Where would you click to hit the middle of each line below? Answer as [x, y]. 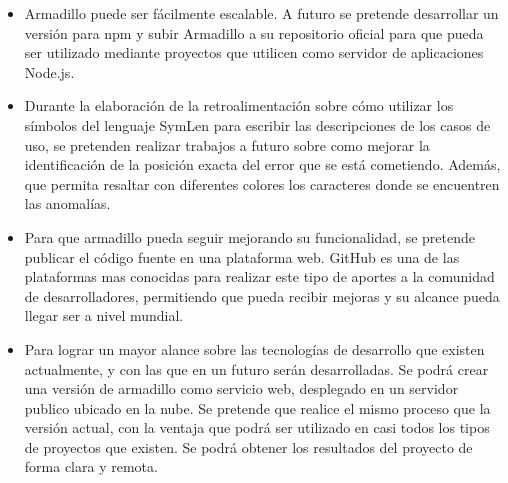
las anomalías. [67, 203]
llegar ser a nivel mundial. [104, 315]
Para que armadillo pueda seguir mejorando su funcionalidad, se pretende [250, 236]
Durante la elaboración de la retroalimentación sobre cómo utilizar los [239, 105]
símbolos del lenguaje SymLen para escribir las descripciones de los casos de [257, 124]
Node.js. [49, 71]
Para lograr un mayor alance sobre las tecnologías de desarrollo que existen [254, 348]
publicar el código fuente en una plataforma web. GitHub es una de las [242, 256]
